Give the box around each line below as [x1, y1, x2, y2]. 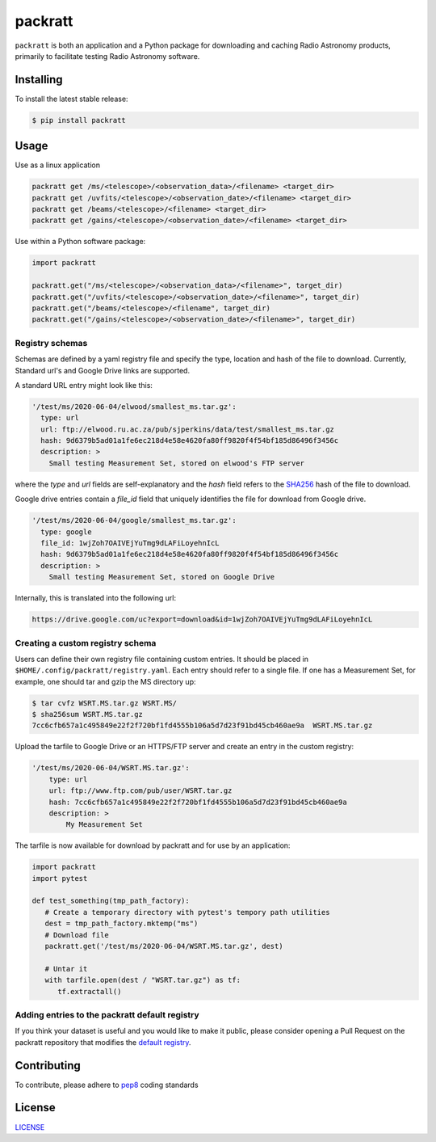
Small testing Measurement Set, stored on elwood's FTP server [48, 458, 305, 468]
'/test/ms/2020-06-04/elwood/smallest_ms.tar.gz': [31, 402, 237, 411]
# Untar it [44, 964, 88, 973]
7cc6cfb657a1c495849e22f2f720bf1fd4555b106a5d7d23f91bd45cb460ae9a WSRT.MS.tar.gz [31, 721, 373, 731]
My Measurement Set [65, 820, 143, 829]
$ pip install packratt [31, 116, 127, 124]
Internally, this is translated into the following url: [15, 593, 177, 603]
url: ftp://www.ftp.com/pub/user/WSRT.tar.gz [48, 786, 233, 795]
